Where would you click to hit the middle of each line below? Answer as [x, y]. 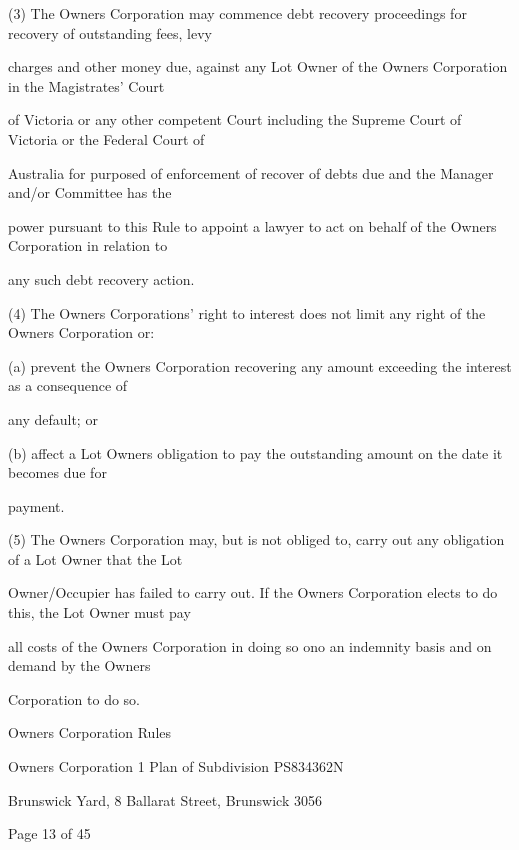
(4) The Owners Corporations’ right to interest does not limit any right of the [247, 312]
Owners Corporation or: [81, 332]
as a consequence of [68, 385]
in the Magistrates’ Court [86, 85]
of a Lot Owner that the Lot [95, 558]
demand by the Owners [79, 665]
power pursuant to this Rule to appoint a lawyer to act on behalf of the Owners [252, 225]
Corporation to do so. [74, 698]
